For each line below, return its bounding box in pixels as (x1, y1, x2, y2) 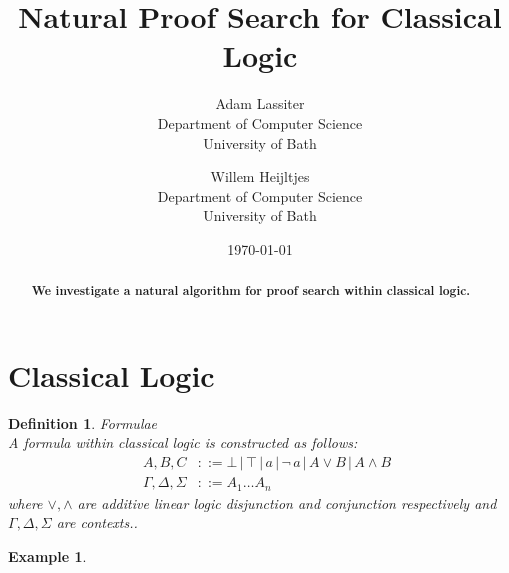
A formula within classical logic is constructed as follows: (8, 432, 358, 453)
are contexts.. (56, 512, 138, 533)
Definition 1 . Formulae (8, 412, 158, 433)
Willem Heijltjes (210, 166, 310, 187)
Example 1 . (8, 545, 87, 566)
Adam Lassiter (215, 93, 305, 114)
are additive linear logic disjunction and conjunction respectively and (77, 492, 497, 513)
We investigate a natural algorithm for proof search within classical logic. (31, 282, 471, 300)
